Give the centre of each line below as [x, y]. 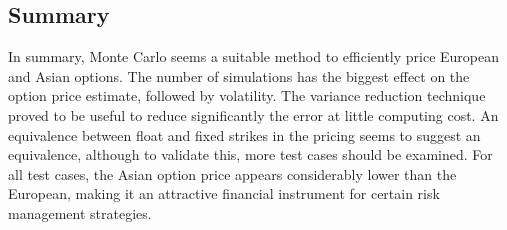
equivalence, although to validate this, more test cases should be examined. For [250, 154]
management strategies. [80, 212]
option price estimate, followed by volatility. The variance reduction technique [247, 95]
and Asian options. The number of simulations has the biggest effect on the [239, 75]
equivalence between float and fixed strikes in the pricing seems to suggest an [244, 134]
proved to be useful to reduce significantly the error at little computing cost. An [253, 114]
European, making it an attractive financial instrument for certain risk [224, 193]
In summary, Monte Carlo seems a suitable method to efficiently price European [254, 56]
